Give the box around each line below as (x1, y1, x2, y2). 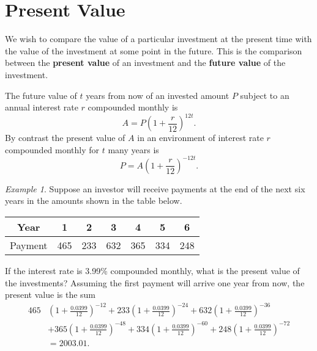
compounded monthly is (88, 101, 178, 114)
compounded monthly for (5, 143, 100, 156)
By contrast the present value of (5, 131, 125, 144)
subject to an (240, 89, 289, 101)
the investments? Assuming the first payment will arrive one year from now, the (5, 276, 305, 289)
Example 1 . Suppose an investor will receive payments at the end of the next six (5, 182, 305, 195)
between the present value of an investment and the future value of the (5, 56, 286, 69)
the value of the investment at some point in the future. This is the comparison (5, 44, 302, 57)
